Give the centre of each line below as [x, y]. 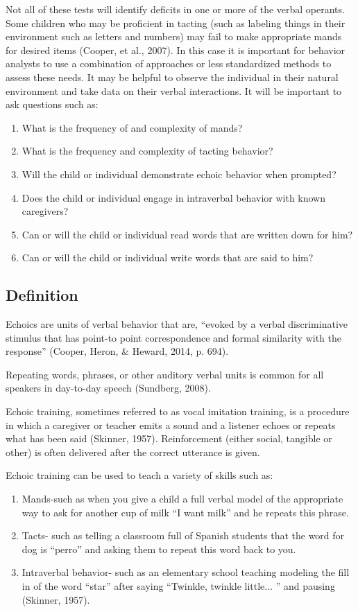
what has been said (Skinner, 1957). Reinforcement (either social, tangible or [169, 438]
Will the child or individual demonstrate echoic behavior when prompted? [179, 174]
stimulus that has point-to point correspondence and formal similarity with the [173, 337]
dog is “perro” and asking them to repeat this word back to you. [159, 549]
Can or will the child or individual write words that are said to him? [168, 257]
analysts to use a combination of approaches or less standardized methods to [169, 63]
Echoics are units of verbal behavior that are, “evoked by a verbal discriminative [177, 324]
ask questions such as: [52, 104]
